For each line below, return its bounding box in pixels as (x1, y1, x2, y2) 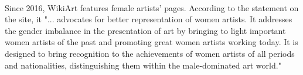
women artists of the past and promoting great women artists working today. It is (5, 36, 298, 48)
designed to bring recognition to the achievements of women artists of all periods (5, 47, 295, 59)
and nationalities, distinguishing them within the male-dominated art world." (5, 59, 281, 71)
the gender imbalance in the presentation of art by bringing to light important (5, 24, 286, 36)
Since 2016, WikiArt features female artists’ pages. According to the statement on (5, 1, 299, 13)
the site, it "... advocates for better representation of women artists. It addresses (5, 13, 292, 25)
